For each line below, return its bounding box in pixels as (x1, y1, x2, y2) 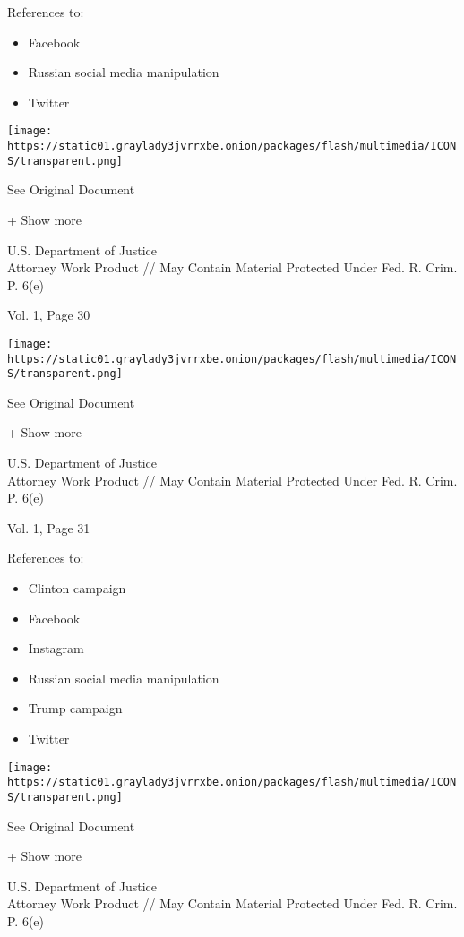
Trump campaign (28, 699, 123, 718)
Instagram (28, 639, 84, 658)
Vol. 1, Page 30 (7, 305, 90, 324)
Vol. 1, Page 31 (7, 518, 90, 537)
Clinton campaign (28, 579, 126, 597)
